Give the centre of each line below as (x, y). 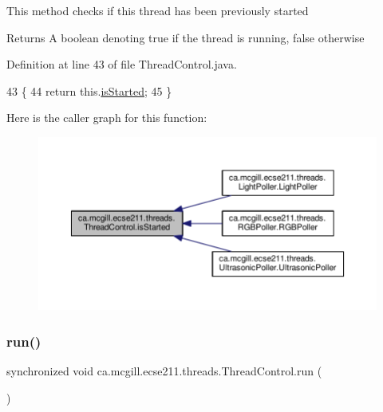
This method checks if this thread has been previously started (158, 10)
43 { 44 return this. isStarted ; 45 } (89, 90)
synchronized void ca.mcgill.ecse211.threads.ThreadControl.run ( (164, 371)
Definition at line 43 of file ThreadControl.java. (122, 64)
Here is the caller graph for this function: (107, 118)
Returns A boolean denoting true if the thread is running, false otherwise (186, 37)
